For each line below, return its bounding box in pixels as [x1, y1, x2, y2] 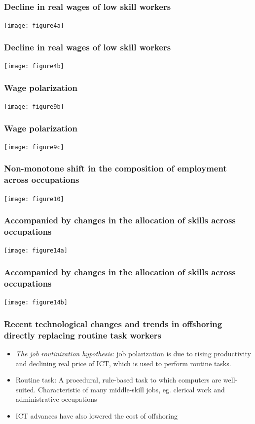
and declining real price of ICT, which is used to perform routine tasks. [15, 358, 231, 368]
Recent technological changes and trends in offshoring [4, 317, 222, 330]
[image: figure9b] [4, 103, 64, 110]
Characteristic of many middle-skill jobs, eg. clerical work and [37, 384, 225, 394]
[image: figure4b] [4, 63, 64, 70]
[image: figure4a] [4, 22, 64, 30]
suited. [15, 384, 36, 394]
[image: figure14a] [4, 247, 68, 254]
